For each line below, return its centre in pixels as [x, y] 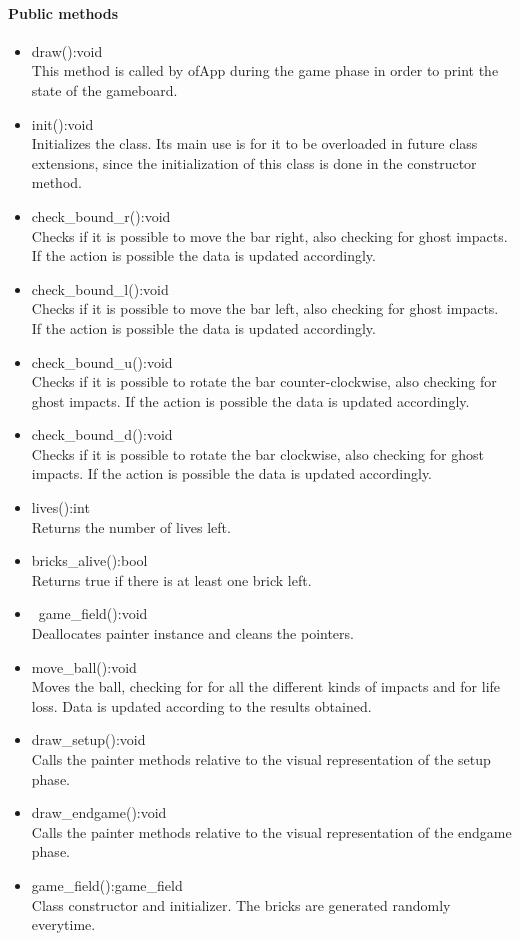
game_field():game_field [107, 884]
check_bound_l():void [100, 288]
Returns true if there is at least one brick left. [171, 579]
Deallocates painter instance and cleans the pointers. [192, 633]
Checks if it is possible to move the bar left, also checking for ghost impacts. [265, 308]
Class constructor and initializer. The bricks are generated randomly [241, 904]
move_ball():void [84, 666]
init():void [62, 123]
